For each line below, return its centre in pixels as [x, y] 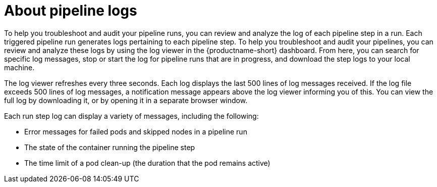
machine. [19, 67]
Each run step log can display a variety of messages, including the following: [131, 116]
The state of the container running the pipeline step [110, 147]
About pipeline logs [71, 11]
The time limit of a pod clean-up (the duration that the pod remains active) [147, 163]
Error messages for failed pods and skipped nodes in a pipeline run [136, 131]
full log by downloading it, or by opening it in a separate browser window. [126, 100]
